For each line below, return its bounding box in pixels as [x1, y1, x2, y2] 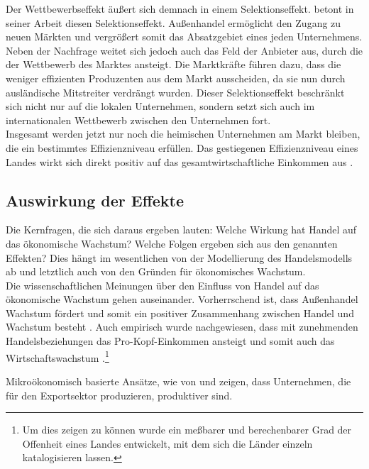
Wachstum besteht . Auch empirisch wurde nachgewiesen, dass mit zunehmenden [6, 319, 358, 334]
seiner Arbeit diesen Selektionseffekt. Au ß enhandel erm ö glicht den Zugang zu [6, 15, 341, 30]
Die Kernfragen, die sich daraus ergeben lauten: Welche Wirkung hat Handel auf [6, 222, 357, 237]
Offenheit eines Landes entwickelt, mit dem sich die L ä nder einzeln [22, 436, 313, 451]
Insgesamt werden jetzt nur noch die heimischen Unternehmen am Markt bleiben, [6, 126, 360, 141]
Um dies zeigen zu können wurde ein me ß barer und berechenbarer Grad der [22, 422, 352, 437]
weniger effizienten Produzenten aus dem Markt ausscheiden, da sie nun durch [6, 70, 346, 85]
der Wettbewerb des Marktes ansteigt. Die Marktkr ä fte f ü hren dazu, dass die [6, 57, 341, 72]
